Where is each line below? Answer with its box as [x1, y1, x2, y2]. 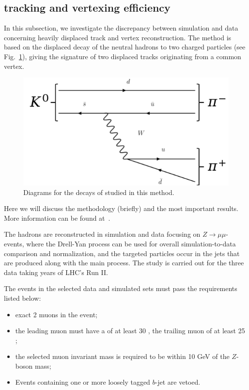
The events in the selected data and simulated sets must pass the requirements [4, 283, 237, 293]
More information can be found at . [4, 212, 110, 223]
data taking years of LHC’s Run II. [4, 267, 108, 277]
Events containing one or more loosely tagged [15, 377, 150, 387]
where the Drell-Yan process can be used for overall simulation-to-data [26, 238, 236, 248]
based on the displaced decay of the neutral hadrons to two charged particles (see [4, 42, 246, 52]
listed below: [4, 292, 41, 303]
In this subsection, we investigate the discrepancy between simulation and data [4, 23, 238, 33]
